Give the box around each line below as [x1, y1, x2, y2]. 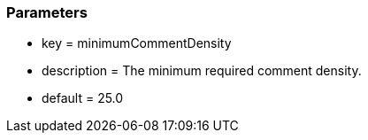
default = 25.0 [42, 90, 124, 106]
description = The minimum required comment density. [42, 63, 362, 79]
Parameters [6, 4, 88, 21]
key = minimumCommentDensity [42, 35, 232, 51]
